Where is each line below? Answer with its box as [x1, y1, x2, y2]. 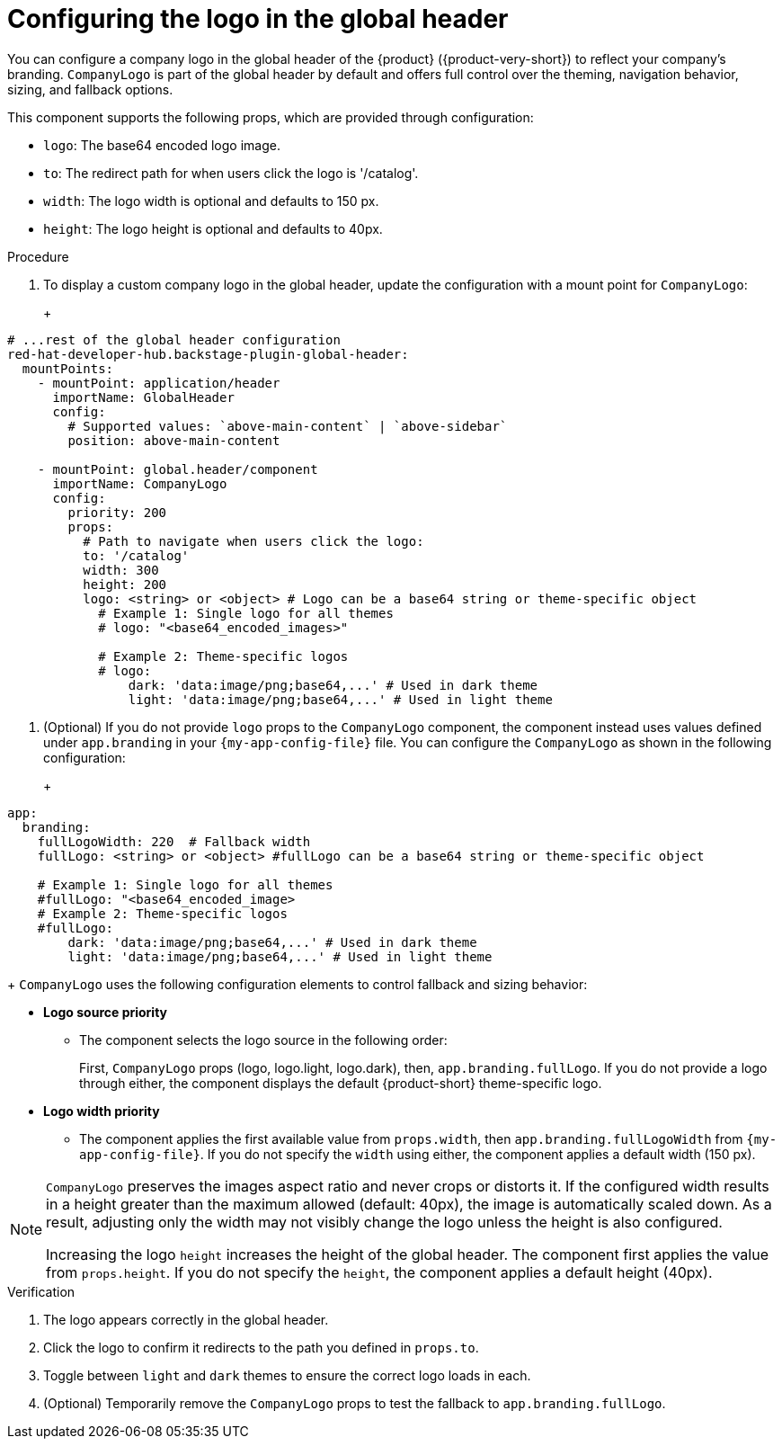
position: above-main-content [67, 433, 280, 448]
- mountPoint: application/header [37, 375, 280, 390]
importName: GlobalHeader [52, 389, 235, 405]
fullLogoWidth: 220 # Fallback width [37, 834, 311, 849]
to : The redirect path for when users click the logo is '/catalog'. [43, 165, 419, 181]
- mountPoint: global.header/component [37, 461, 318, 477]
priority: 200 [67, 504, 167, 520]
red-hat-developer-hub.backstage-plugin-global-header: [7, 346, 409, 361]
